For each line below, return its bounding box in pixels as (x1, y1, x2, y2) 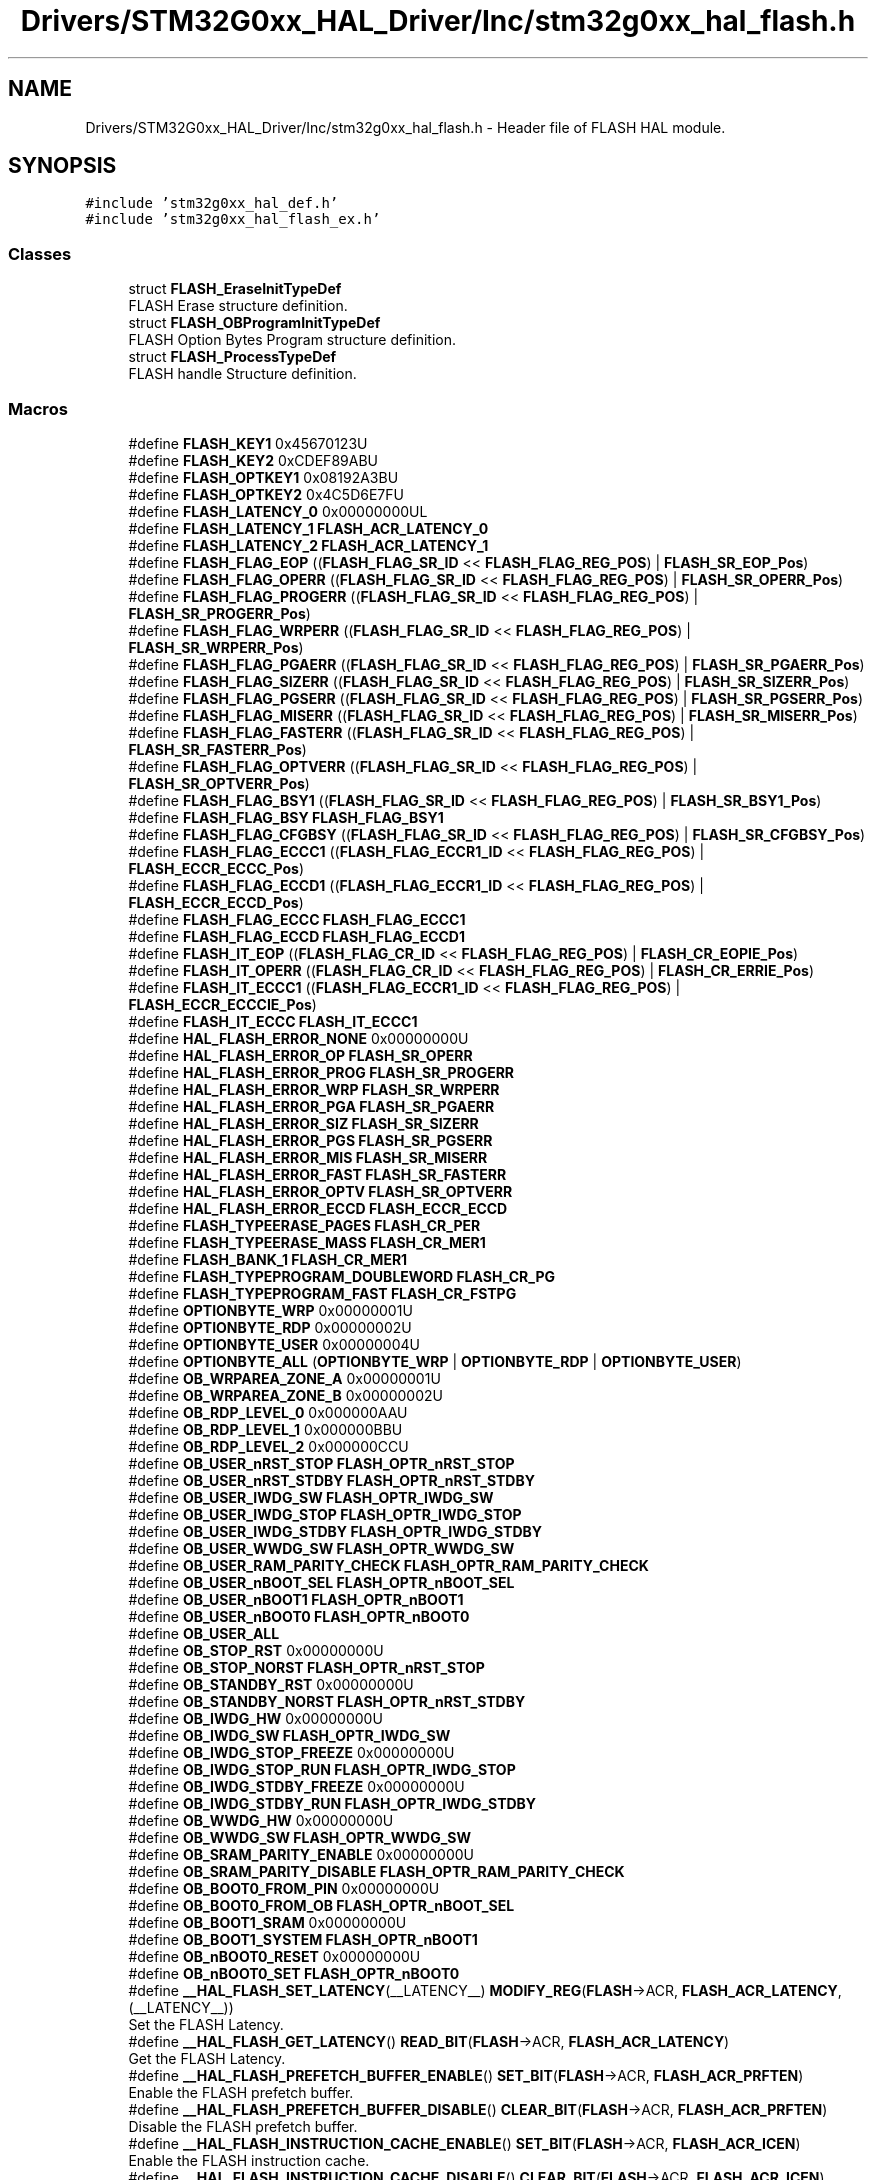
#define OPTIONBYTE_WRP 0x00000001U (128, 1301, 413, 1319)
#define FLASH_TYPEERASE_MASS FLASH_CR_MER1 (128, 1233, 486, 1251)
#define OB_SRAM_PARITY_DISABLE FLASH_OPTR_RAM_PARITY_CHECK (128, 1862, 625, 1880)
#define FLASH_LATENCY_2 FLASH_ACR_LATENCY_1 (128, 536, 489, 554)
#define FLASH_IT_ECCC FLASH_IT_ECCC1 (128, 1012, 418, 1030)
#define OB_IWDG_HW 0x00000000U (128, 1709, 383, 1727)
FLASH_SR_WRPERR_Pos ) (128, 638, 304, 656)
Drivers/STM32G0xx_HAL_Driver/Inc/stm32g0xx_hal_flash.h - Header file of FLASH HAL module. (85, 118, 726, 136)
